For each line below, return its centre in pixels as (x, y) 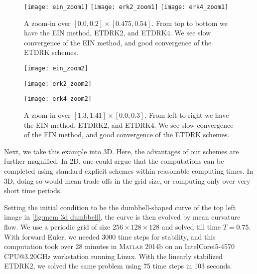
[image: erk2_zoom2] (58, 84)
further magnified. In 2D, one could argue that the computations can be (114, 161)
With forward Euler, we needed (52, 236)
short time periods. (33, 190)
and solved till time (191, 226)
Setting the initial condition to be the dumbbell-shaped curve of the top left (120, 207)
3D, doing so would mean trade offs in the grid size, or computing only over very (127, 180)
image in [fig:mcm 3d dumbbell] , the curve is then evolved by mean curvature (122, 217)
